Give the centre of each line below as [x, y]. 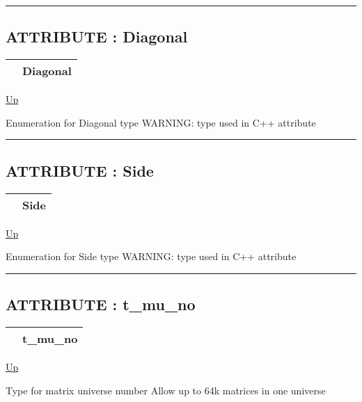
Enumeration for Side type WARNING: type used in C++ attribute [151, 256]
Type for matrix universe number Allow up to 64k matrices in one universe [166, 390]
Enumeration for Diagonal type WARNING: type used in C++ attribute [161, 122]
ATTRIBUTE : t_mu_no [101, 304]
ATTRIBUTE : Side [80, 170]
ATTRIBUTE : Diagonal [97, 37]
